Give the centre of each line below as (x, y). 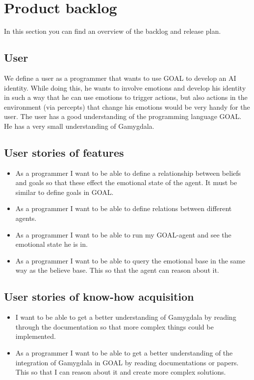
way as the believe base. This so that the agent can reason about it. (117, 270)
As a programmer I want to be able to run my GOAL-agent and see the (123, 234)
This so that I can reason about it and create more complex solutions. (121, 372)
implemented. (36, 336)
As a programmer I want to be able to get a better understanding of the (124, 353)
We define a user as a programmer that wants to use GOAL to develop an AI (120, 78)
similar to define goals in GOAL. (64, 192)
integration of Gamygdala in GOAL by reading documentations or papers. (127, 362)
